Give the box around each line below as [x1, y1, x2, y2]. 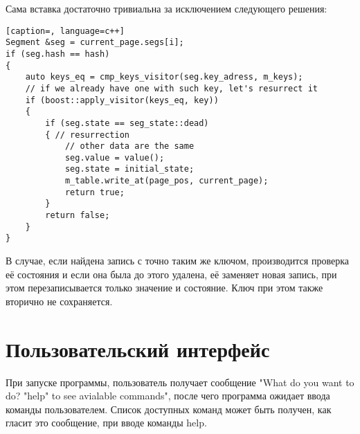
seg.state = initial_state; [64, 164, 195, 174]
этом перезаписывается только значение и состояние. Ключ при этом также [6, 280, 323, 295]
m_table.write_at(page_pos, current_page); [64, 176, 269, 186]
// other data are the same [64, 141, 195, 152]
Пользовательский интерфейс [6, 334, 270, 363]
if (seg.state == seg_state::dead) [45, 118, 209, 128]
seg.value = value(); [64, 152, 165, 163]
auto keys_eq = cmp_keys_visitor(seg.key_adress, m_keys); [25, 72, 303, 82]
